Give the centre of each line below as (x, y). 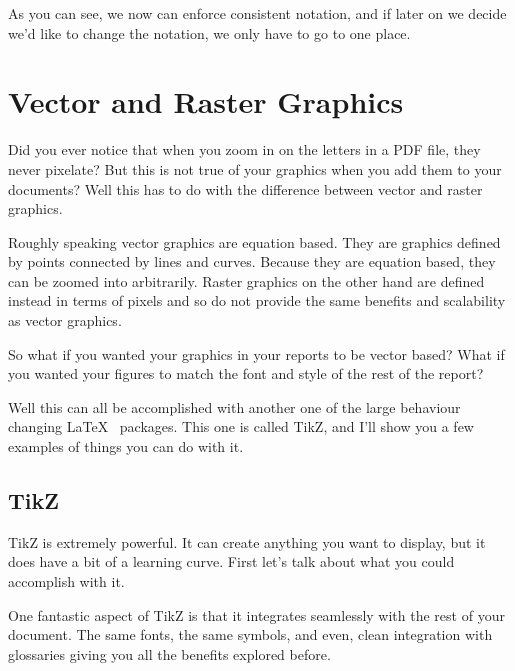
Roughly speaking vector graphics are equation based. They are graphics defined (254, 241)
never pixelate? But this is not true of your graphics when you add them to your (255, 168)
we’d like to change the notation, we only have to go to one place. (209, 32)
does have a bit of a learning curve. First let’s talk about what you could (231, 561)
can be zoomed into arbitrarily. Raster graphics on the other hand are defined (246, 280)
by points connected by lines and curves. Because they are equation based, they (252, 261)
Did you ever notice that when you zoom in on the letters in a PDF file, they (244, 149)
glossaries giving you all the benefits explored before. (169, 653)
